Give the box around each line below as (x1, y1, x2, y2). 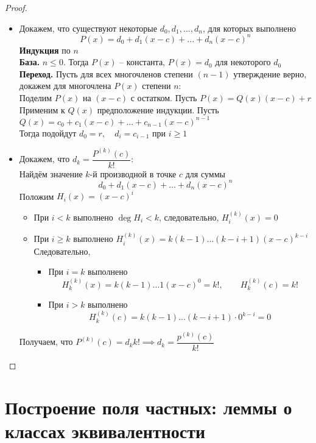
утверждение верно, (233, 67, 307, 80)
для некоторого (215, 55, 271, 68)
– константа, (119, 55, 165, 68)
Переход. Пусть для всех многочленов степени (19, 67, 193, 80)
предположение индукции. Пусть (97, 103, 219, 116)
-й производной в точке (90, 167, 177, 180)
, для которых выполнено (202, 21, 297, 34)
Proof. (5, 1, 27, 13)
